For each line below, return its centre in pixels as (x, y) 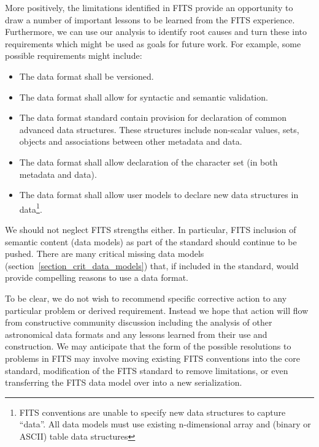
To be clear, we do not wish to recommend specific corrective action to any (146, 298)
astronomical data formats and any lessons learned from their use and (136, 334)
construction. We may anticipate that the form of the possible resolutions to (148, 346)
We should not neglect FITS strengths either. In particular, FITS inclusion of (151, 229)
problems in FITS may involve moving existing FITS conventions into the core (152, 358)
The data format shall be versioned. (86, 76)
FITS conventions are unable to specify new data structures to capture (152, 412)
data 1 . (31, 208)
